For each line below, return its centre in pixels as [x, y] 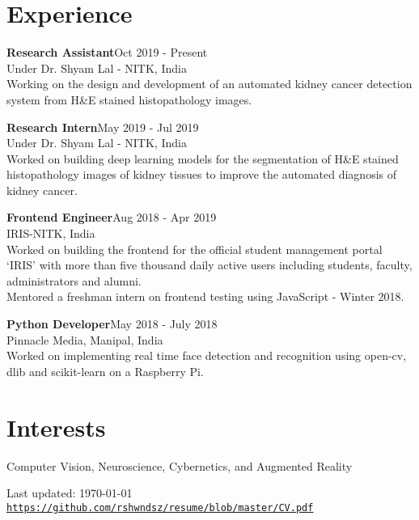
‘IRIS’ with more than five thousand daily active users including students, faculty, [209, 265]
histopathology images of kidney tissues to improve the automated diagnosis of [202, 174]
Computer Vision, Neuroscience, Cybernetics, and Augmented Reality [180, 465]
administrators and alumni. [74, 280]
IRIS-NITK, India [51, 233]
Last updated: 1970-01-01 [70, 493]
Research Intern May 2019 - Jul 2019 [103, 127]
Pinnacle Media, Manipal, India [85, 339]
